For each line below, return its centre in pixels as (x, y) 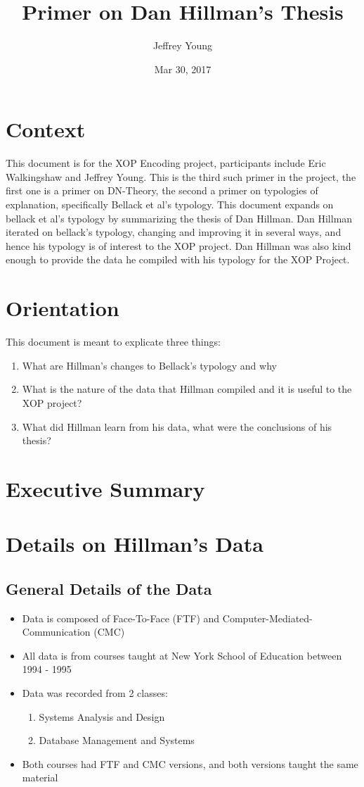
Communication (56, 632)
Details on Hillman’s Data (135, 544)
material (40, 777)
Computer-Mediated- (267, 618)
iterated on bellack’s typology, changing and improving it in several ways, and (174, 232)
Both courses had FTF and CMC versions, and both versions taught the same (190, 763)
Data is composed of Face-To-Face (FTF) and (121, 618)
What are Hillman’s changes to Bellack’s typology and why (149, 365)
